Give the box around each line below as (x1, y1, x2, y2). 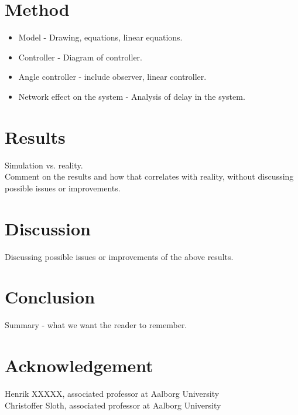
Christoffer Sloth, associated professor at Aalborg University (5, 399, 221, 411)
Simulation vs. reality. (5, 158, 83, 171)
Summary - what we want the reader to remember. (5, 319, 187, 331)
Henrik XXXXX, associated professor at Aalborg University (5, 387, 220, 399)
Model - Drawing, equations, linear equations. (18, 31, 183, 43)
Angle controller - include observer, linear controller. (18, 70, 207, 83)
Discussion (5, 216, 91, 240)
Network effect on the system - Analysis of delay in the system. (18, 90, 245, 102)
